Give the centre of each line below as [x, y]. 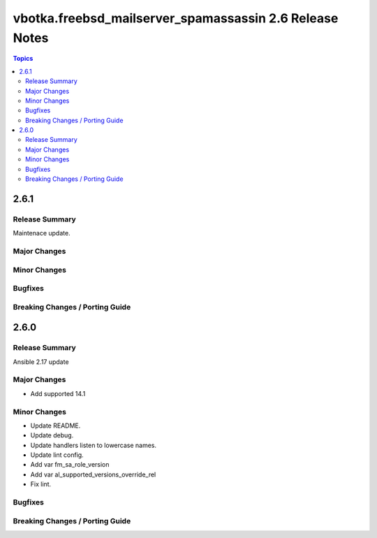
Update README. [56, 426]
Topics [23, 59]
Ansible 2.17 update [41, 362]
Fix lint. [41, 484]
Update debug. [52, 435]
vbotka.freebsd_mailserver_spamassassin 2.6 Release [176, 18]
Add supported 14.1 [58, 393]
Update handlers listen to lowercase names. [94, 445]
